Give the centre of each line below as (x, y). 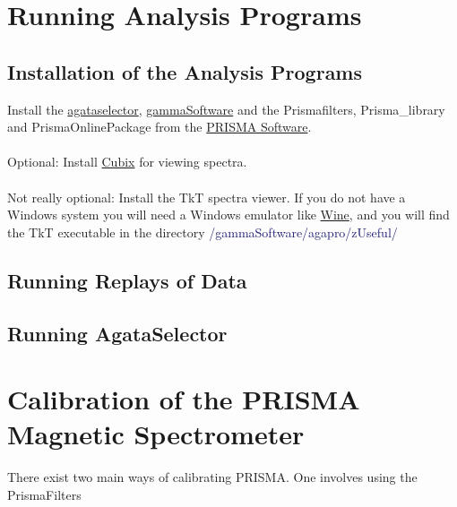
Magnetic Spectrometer (156, 434)
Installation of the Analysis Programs (185, 71)
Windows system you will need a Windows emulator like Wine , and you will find (228, 215)
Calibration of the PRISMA (184, 399)
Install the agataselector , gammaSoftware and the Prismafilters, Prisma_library (226, 109)
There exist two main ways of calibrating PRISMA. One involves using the (212, 477)
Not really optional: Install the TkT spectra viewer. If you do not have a (207, 197)
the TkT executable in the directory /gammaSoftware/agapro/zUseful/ (203, 232)
